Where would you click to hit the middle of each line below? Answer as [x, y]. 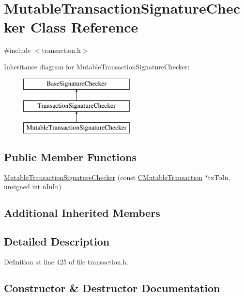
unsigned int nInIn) [33, 187]
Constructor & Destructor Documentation [112, 288]
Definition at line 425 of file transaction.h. [66, 261]
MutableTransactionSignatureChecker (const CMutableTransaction [103, 177]
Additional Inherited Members [82, 213]
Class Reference [84, 27]
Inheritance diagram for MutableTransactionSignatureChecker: [97, 66]
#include [17, 50]
